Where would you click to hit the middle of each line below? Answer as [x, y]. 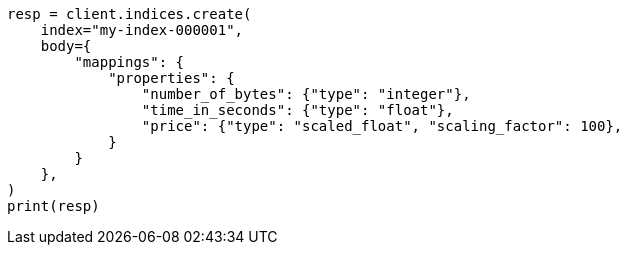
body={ [66, 46]
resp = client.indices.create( [129, 14]
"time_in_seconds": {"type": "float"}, [297, 110]
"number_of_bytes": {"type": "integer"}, [306, 94]
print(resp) [53, 206]
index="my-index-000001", [142, 30]
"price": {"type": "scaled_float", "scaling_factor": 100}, [382, 126]
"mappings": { [129, 62]
